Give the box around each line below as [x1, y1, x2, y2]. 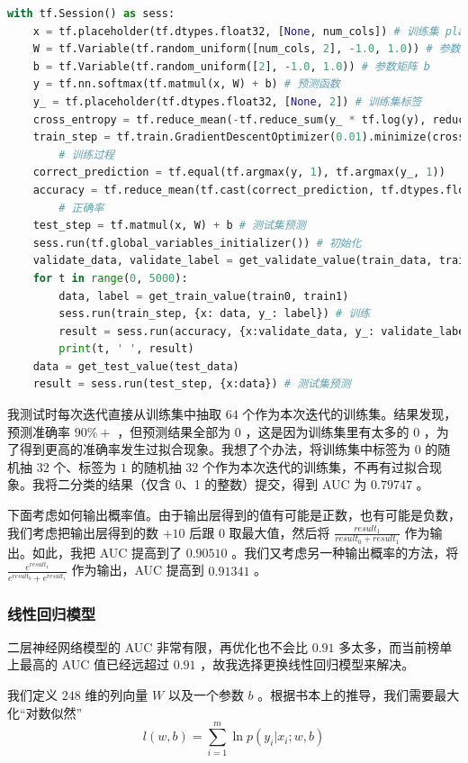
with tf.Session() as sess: [7, 7, 175, 20]
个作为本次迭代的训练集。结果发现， [242, 404, 457, 423]
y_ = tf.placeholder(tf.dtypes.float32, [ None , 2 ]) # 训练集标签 [32, 95, 422, 108]
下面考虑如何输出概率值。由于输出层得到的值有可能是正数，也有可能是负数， [7, 505, 461, 524]
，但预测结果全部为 [117, 422, 231, 441]
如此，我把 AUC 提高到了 [31, 542, 183, 561]
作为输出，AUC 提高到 [71, 560, 204, 579]
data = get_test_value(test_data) [32, 359, 239, 373]
